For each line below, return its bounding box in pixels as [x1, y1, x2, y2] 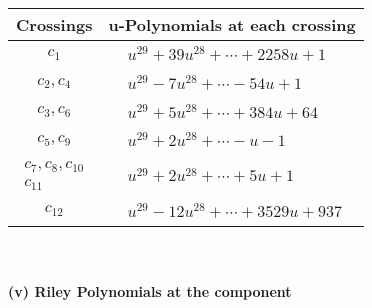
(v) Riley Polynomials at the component [8, 281, 292, 302]
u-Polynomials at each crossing [108, 13, 356, 36]
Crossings [16, 13, 93, 36]
